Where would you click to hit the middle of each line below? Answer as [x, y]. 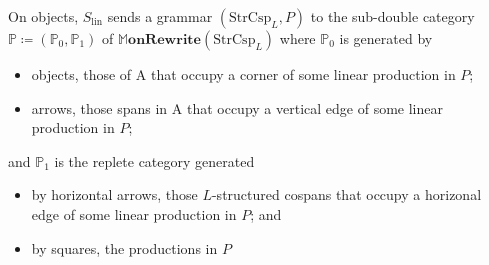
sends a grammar [160, 16]
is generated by [386, 38]
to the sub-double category [392, 16]
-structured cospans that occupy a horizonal [346, 194]
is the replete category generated [154, 160]
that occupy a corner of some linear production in [303, 74]
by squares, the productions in [124, 247]
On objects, [43, 16]
